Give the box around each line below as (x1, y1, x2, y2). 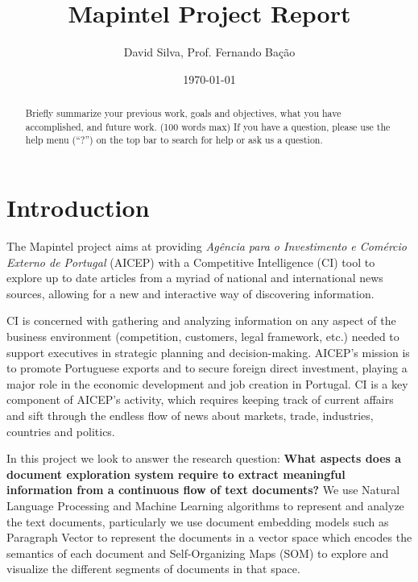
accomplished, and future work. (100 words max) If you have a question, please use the (25, 119, 391, 133)
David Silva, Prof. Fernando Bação (123, 44, 296, 60)
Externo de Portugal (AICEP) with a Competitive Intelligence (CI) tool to (6, 253, 375, 270)
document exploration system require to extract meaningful (6, 465, 346, 482)
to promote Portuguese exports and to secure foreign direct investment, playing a (6, 360, 408, 376)
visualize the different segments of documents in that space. (6, 560, 300, 577)
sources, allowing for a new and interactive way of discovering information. (6, 285, 375, 301)
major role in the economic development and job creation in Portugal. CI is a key (6, 375, 408, 392)
